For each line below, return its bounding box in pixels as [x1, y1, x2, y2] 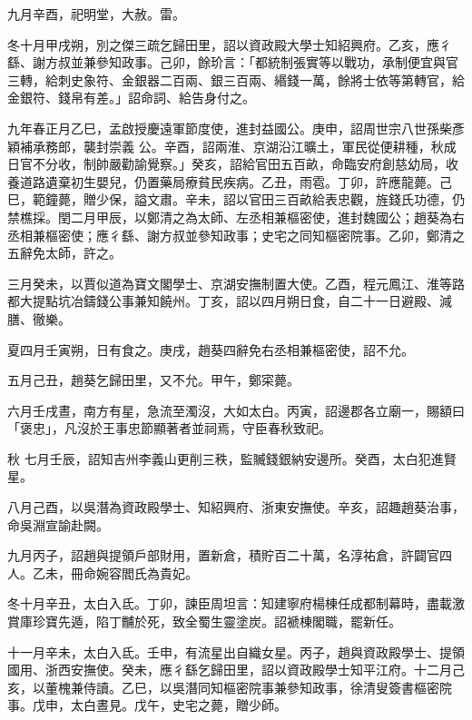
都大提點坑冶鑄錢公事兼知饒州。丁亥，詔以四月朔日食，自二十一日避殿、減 [7, 291, 452, 311]
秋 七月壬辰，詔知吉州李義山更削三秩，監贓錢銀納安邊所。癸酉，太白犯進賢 [7, 449, 457, 468]
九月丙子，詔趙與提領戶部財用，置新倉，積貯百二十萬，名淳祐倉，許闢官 [7, 546, 439, 565]
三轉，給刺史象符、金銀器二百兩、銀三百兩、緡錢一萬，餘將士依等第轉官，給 [7, 70, 465, 89]
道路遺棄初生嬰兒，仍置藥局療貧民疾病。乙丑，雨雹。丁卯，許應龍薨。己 [19, 172, 452, 191]
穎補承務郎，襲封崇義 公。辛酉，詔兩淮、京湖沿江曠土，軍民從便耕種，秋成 [7, 136, 457, 155]
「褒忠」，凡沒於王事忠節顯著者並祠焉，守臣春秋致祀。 [7, 419, 331, 438]
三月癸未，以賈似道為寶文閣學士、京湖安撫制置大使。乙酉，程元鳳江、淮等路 [7, 273, 465, 292]
